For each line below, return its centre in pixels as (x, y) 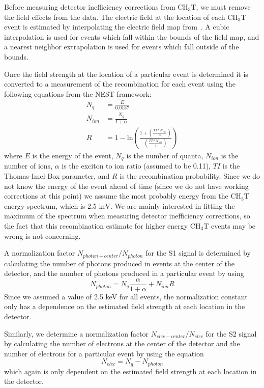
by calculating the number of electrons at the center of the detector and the (122, 343)
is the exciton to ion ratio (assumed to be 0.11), (136, 166)
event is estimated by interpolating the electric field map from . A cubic (117, 27)
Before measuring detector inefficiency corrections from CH (96, 7)
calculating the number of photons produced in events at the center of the (119, 263)
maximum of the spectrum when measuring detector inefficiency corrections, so (127, 216)
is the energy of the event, (73, 155)
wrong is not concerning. (42, 235)
